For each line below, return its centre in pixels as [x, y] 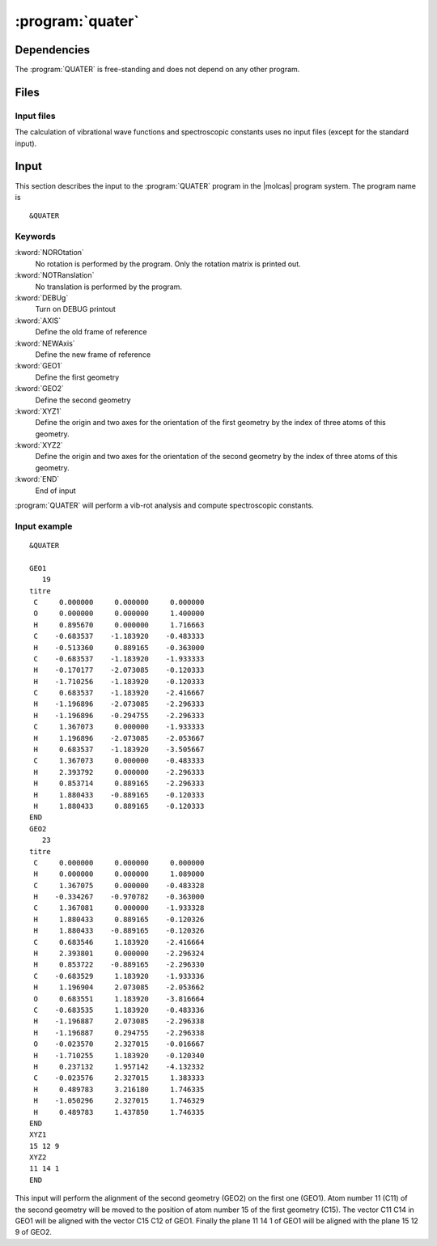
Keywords [35, 236]
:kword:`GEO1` [39, 366]
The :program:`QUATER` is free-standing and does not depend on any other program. [157, 70]
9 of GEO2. [34, 1232]
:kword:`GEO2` [40, 389]
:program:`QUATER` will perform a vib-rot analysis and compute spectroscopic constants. [165, 505]
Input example [44, 526]
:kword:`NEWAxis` [45, 343]
